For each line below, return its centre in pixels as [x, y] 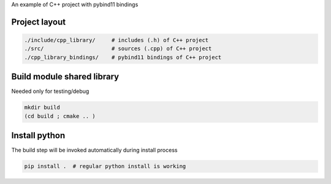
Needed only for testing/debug [50, 91]
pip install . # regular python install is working [105, 166]
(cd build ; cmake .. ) [60, 116]
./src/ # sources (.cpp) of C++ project [118, 49]
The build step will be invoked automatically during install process [94, 150]
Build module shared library [65, 77]
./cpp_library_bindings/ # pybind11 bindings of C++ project [123, 57]
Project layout [39, 22]
